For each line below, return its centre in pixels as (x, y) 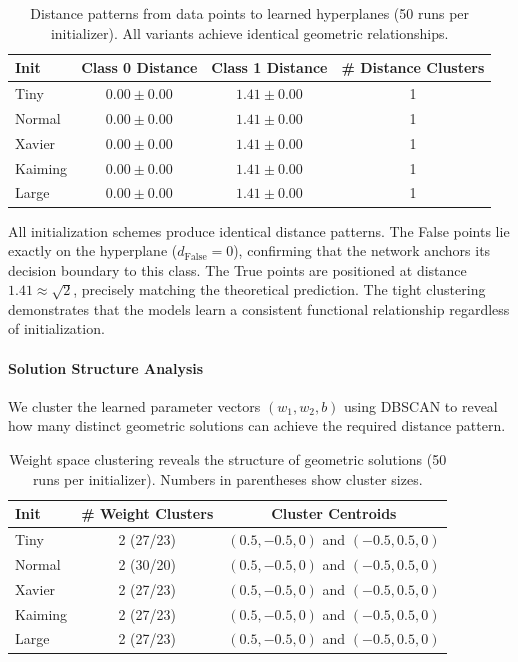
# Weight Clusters (147, 513)
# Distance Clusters (413, 67)
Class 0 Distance (139, 67)
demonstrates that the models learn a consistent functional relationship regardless (259, 308)
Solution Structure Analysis (106, 367)
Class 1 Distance (269, 67)
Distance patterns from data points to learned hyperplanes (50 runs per (250, 13)
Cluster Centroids (334, 513)
